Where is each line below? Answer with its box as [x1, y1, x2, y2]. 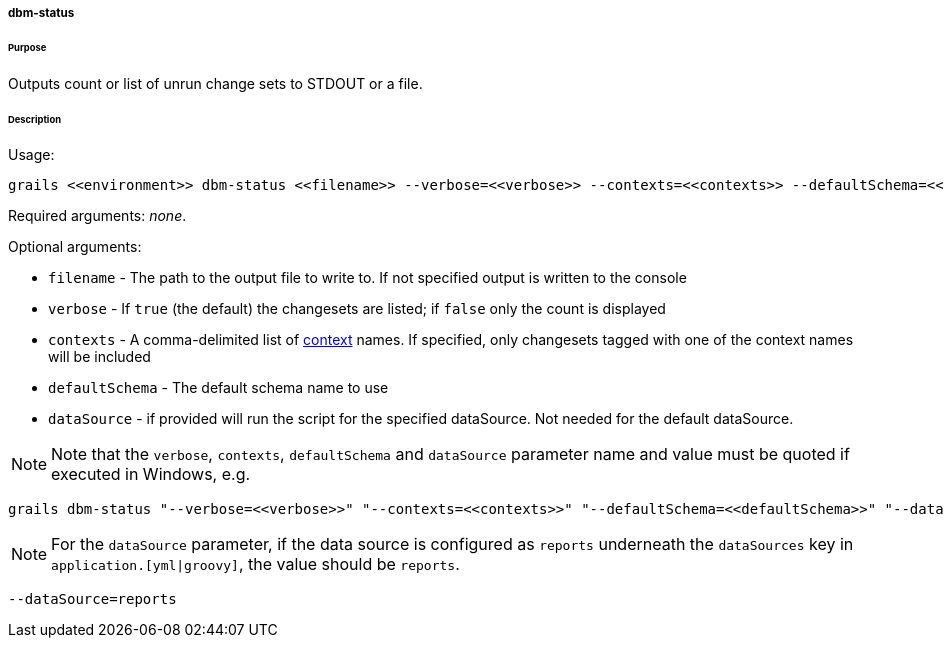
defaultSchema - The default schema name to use [48, 379, 389, 397]
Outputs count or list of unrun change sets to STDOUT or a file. [8, 74, 423, 92]
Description [8, 113, 61, 125]
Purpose [8, 41, 47, 53]
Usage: [8, 146, 55, 164]
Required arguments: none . [8, 207, 187, 225]
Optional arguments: [8, 238, 142, 256]
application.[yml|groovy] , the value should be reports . [51, 554, 460, 575]
